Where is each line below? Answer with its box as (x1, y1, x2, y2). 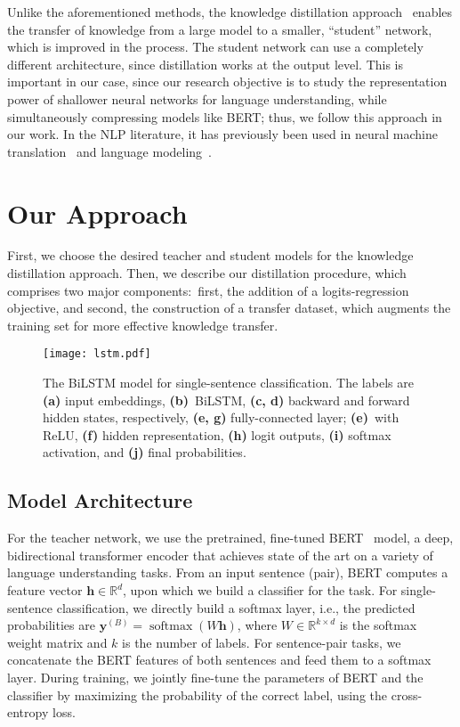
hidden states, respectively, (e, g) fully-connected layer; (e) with (43, 408, 399, 427)
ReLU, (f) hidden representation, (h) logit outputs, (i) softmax (43, 425, 391, 444)
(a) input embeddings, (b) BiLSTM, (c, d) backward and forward (43, 390, 410, 409)
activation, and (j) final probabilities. (43, 443, 246, 462)
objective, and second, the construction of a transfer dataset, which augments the (7, 298, 451, 317)
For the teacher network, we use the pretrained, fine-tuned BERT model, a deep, (7, 528, 454, 547)
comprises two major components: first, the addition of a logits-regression (7, 281, 409, 299)
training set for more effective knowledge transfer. (7, 315, 278, 334)
